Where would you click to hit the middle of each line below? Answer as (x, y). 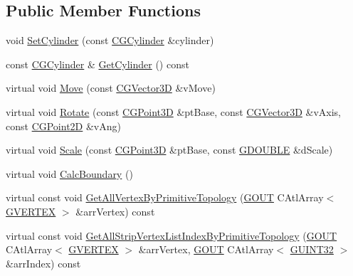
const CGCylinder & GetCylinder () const (98, 64)
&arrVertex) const (115, 211)
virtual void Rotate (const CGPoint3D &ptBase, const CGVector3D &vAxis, (173, 111)
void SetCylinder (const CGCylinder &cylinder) (110, 40)
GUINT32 (312, 249)
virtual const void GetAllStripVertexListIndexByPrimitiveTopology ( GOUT (172, 235)
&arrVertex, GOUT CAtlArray (206, 249)
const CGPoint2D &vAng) (63, 126)
